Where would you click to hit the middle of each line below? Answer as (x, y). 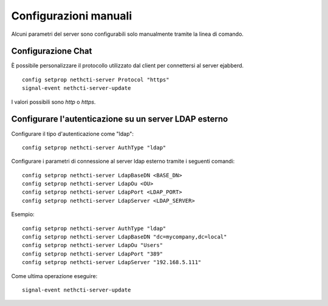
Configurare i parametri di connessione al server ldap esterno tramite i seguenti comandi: (123, 161)
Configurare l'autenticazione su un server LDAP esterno (120, 119)
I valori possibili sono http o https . (53, 102)
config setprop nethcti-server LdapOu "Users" (93, 245)
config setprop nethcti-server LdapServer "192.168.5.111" (112, 262)
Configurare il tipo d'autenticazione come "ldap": (72, 134)
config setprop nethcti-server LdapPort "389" (93, 254)
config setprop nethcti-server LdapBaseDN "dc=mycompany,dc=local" (125, 237)
